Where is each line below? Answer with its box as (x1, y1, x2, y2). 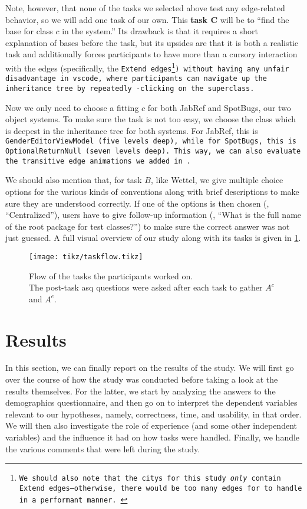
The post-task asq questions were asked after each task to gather (29, 281, 263, 293)
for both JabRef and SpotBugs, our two (147, 101, 291, 113)
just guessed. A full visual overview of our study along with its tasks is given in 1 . (5, 231, 301, 244)
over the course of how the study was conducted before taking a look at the (5, 373, 278, 386)
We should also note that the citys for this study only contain (19, 474, 281, 483)
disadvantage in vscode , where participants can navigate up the (5, 74, 267, 83)
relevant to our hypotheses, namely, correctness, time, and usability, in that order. (5, 407, 302, 420)
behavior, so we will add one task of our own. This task (5, 13, 208, 25)
